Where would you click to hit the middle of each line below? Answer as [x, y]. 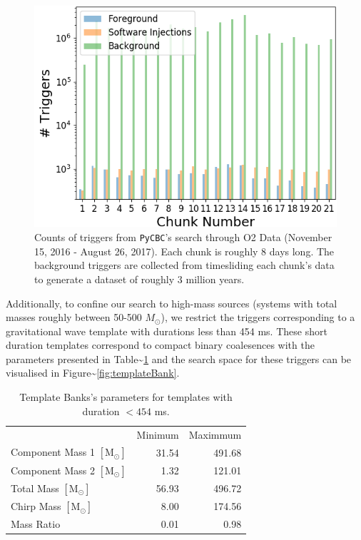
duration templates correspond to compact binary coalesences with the [160, 345]
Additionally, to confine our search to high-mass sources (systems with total [172, 303]
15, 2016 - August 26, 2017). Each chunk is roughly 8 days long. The [184, 251]
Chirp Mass [36, 506]
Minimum [158, 434]
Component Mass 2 [53, 470]
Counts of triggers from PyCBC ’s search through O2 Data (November [183, 237]
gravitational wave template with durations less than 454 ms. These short [167, 331]
